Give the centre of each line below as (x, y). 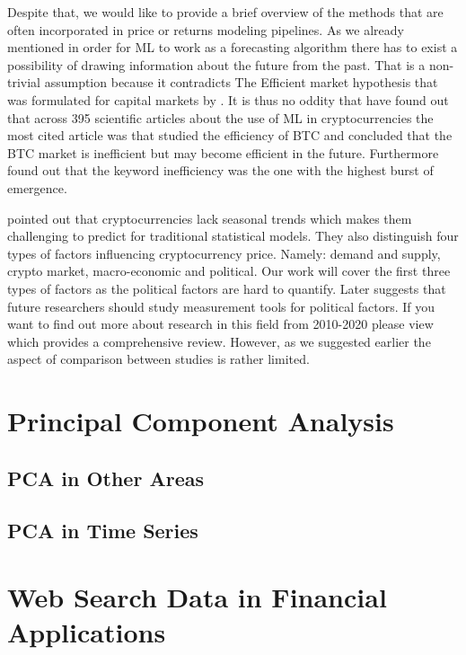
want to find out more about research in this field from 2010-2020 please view (220, 324)
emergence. (37, 187)
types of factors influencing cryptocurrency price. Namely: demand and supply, (224, 253)
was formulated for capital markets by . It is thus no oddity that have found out (228, 99)
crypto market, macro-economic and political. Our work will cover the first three (229, 271)
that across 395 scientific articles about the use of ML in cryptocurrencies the (220, 117)
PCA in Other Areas (106, 478)
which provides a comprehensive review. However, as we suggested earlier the (219, 341)
